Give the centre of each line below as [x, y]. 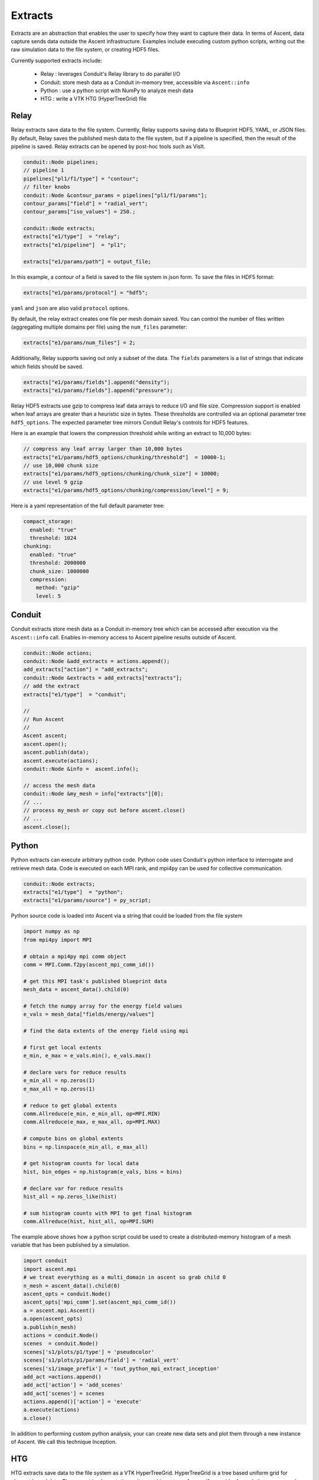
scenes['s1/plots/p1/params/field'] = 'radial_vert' [101, 1360]
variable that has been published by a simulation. [70, 1245]
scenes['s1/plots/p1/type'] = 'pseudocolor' [89, 1352]
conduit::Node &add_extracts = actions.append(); [97, 661]
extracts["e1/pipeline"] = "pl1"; [75, 245]
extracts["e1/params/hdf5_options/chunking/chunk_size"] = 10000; [121, 474]
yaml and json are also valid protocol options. [70, 308]
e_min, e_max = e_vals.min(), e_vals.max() [87, 1056]
